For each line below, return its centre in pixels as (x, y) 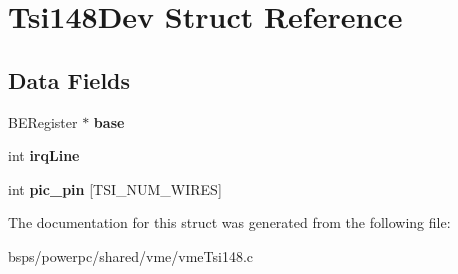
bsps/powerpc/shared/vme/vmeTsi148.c (130, 255)
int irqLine (44, 155)
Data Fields (69, 79)
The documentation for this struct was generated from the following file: (229, 222)
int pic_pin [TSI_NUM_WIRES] (115, 188)
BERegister (43, 121)
